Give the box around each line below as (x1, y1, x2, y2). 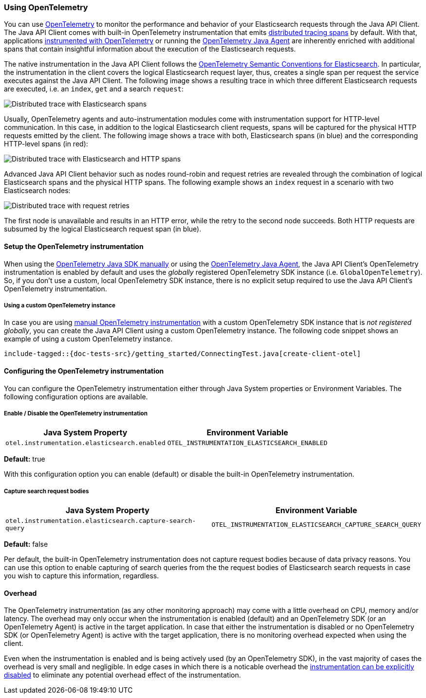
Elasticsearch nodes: (4, 186, 71, 195)
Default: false (4, 540, 48, 549)
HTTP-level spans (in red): (4, 140, 88, 148)
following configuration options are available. (4, 392, 148, 401)
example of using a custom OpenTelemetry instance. (4, 335, 173, 343)
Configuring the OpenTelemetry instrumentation (4, 366, 164, 375)
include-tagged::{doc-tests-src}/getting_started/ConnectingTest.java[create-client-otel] (4, 350, 361, 358)
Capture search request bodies (4, 487, 89, 495)
